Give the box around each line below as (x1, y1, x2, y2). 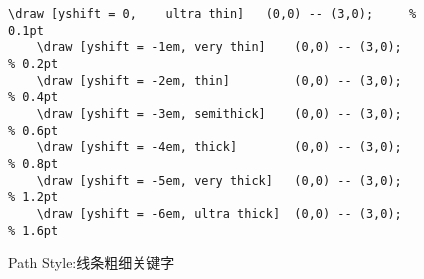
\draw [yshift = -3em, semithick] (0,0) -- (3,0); (36, 106, 402, 121)
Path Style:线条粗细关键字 (8, 252, 175, 273)
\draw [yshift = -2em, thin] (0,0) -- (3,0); (36, 73, 402, 88)
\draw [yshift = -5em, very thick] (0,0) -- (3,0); (36, 173, 402, 188)
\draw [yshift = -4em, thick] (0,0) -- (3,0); (36, 140, 402, 155)
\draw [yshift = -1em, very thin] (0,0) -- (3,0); (36, 40, 402, 55)
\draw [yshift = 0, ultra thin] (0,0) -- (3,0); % (8, 7, 417, 21)
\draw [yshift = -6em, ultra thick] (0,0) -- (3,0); (36, 206, 402, 221)
